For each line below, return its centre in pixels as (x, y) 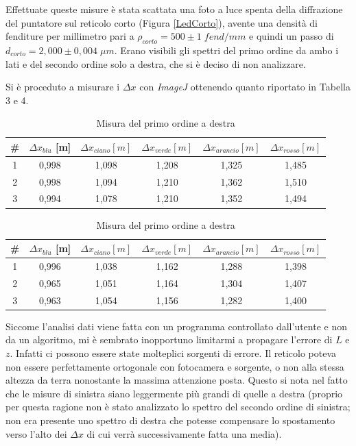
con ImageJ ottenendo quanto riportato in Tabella (245, 87)
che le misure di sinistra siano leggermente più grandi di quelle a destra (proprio (174, 393)
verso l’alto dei (36, 433)
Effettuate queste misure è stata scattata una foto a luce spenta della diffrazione (174, 9)
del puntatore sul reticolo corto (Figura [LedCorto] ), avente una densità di (162, 22)
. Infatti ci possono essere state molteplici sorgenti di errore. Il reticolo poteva (173, 352)
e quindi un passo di (292, 36)
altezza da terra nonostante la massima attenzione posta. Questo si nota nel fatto (177, 380)
